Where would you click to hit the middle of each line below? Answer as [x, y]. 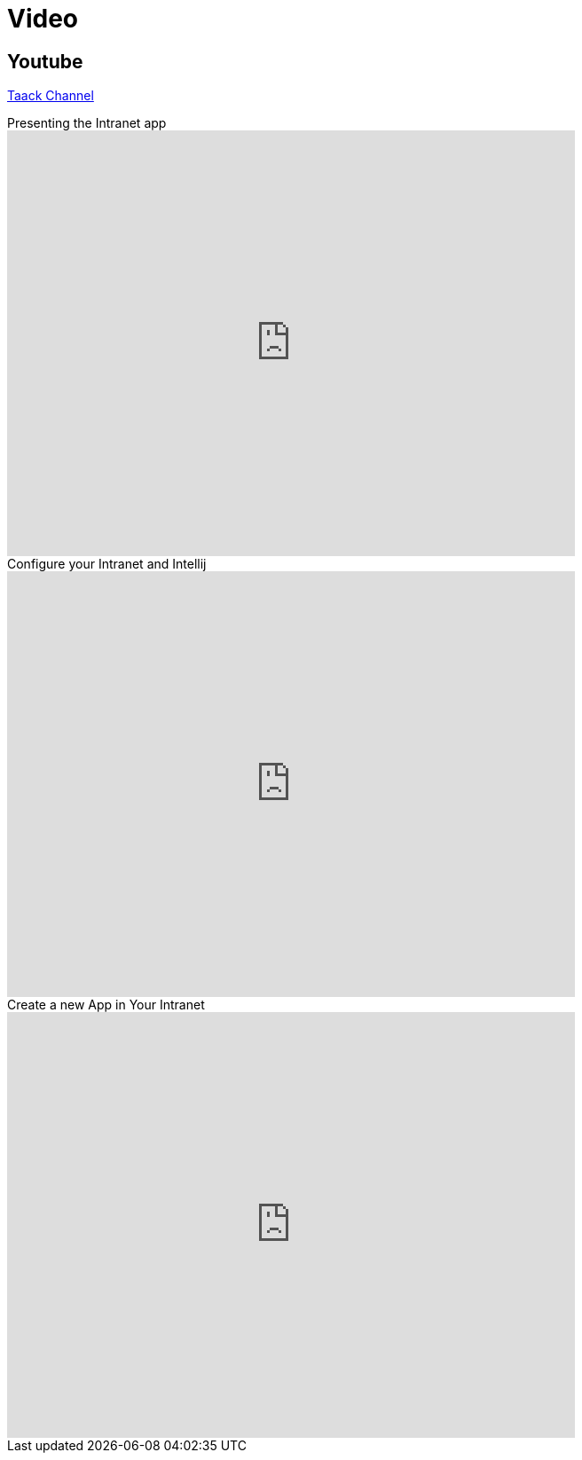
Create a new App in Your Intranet [106, 1005]
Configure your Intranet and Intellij [107, 564]
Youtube [45, 61]
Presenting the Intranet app [87, 123]
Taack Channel [51, 96]
